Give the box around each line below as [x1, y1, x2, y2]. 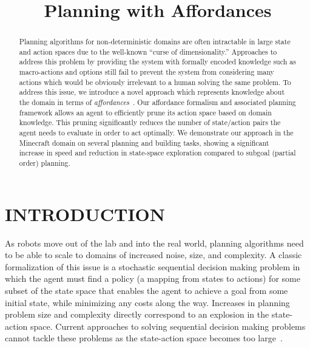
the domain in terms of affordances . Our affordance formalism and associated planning [19, 97, 296, 107]
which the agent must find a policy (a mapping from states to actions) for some [5, 272, 300, 285]
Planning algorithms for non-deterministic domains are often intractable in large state [19, 36, 291, 47]
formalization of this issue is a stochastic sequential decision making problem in [5, 260, 300, 273]
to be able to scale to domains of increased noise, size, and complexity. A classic [5, 248, 302, 261]
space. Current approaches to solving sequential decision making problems [30, 319, 306, 332]
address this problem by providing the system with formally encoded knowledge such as [19, 56, 296, 67]
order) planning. [19, 158, 70, 168]
